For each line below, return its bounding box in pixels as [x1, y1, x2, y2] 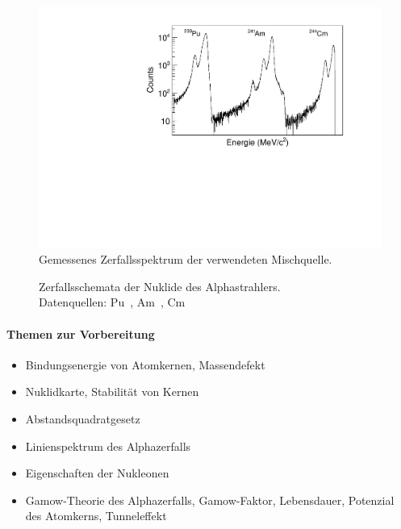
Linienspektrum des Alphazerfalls [25, 437, 191, 454]
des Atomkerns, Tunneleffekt [25, 507, 167, 524]
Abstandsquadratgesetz [25, 410, 140, 427]
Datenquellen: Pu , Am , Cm [39, 294, 186, 310]
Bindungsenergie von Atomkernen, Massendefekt [25, 356, 265, 373]
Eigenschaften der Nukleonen [25, 464, 169, 481]
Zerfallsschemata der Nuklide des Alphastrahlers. [39, 277, 281, 294]
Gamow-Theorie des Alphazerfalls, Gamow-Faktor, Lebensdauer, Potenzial [25, 491, 395, 508]
